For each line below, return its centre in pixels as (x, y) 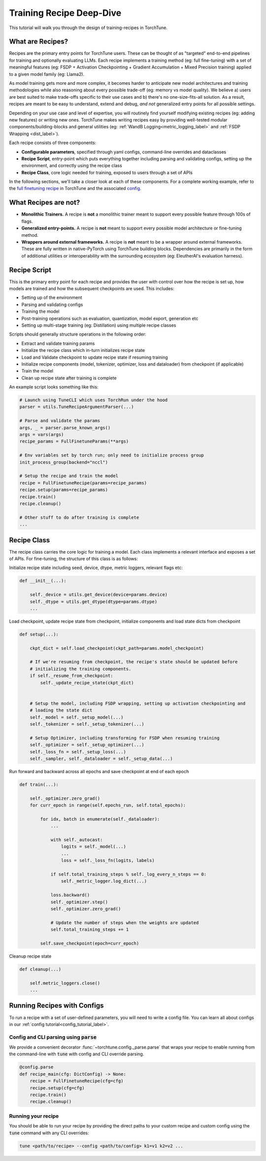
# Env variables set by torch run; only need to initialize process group (112, 455)
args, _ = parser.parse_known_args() (65, 428)
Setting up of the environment (52, 298)
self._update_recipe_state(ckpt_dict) (87, 683)
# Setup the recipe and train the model (69, 476)
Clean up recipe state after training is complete (69, 378)
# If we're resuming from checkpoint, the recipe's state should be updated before (134, 662)
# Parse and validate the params (60, 421)
